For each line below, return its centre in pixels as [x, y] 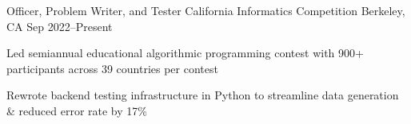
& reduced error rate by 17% [77, 110]
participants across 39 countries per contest [112, 68]
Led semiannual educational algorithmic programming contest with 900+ [185, 53]
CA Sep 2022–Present [60, 26]
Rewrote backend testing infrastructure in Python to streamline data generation [203, 95]
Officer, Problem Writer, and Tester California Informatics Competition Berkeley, [206, 10]
